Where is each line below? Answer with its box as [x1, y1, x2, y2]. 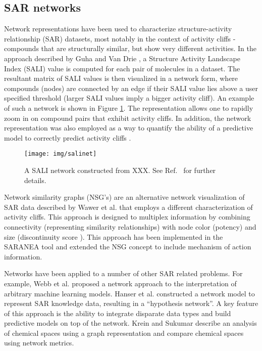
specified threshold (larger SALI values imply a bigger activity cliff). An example [4, 93, 254, 103]
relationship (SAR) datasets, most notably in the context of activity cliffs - [4, 33, 236, 43]
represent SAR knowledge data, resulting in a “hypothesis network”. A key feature [4, 298, 258, 309]
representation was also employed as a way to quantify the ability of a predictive [4, 122, 253, 133]
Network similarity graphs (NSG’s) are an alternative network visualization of [4, 192, 245, 202]
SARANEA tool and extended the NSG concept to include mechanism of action [4, 241, 251, 252]
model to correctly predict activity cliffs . [4, 132, 131, 143]
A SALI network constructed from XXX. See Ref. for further [24, 164, 216, 175]
